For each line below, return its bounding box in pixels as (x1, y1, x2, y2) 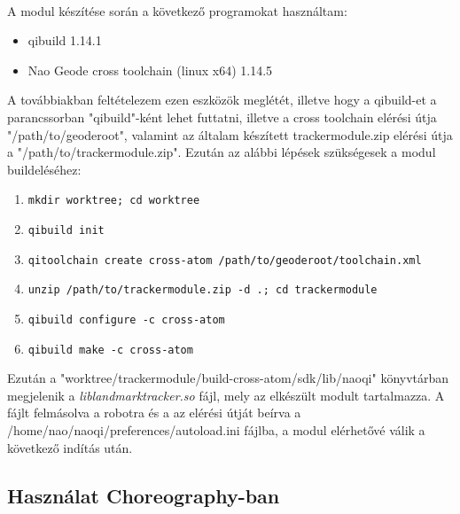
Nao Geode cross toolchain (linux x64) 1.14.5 (27, 60, 273, 79)
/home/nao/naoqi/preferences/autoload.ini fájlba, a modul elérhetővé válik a (7, 421, 425, 440)
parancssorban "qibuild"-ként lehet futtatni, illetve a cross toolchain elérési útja (7, 107, 437, 126)
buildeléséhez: (7, 160, 82, 178)
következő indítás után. (7, 438, 133, 456)
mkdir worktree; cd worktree (27, 194, 200, 207)
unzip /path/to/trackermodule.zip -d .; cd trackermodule (27, 284, 378, 297)
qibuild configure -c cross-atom (27, 313, 225, 326)
